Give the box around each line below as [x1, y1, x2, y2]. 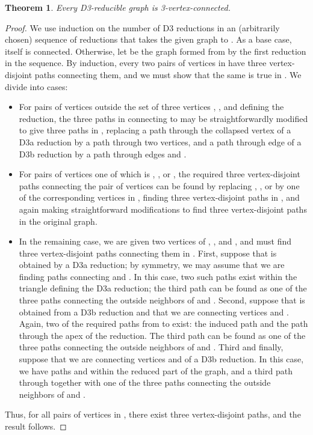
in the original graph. [19, 214, 98, 227]
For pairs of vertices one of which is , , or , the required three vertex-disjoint [19, 168, 300, 180]
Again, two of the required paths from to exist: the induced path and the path [19, 317, 308, 330]
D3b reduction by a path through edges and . [19, 147, 187, 160]
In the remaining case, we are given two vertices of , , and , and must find [19, 235, 291, 248]
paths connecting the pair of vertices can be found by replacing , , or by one [19, 179, 300, 192]
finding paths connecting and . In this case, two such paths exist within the [19, 270, 297, 282]
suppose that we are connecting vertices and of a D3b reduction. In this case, [19, 353, 304, 365]
